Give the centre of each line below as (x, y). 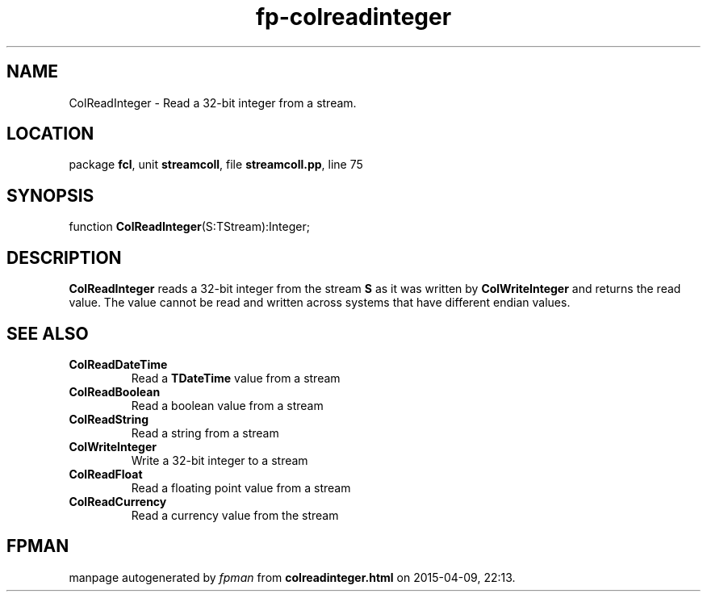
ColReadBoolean (115, 391)
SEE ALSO (48, 333)
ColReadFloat (106, 474)
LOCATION (50, 134)
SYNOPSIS (50, 195)
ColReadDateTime (118, 364)
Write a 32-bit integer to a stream (220, 460)
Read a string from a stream (205, 433)
